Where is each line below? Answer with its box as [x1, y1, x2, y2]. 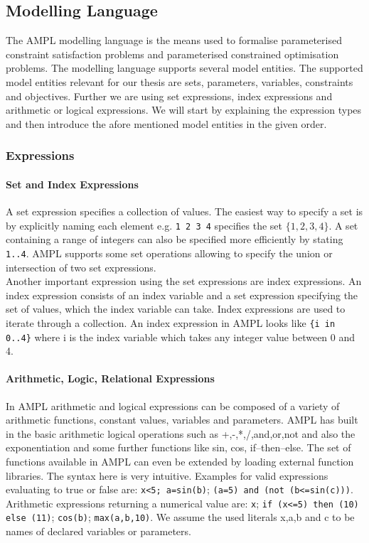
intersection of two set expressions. [6, 259, 156, 274]
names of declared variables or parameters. [6, 524, 191, 539]
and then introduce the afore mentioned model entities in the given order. [6, 116, 327, 131]
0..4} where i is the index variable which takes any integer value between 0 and [6, 329, 355, 344]
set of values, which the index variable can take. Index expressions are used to [6, 301, 346, 316]
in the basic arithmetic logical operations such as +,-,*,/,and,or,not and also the [6, 426, 355, 441]
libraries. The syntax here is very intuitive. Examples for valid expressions [6, 468, 328, 483]
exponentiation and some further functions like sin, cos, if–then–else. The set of [6, 440, 351, 455]
